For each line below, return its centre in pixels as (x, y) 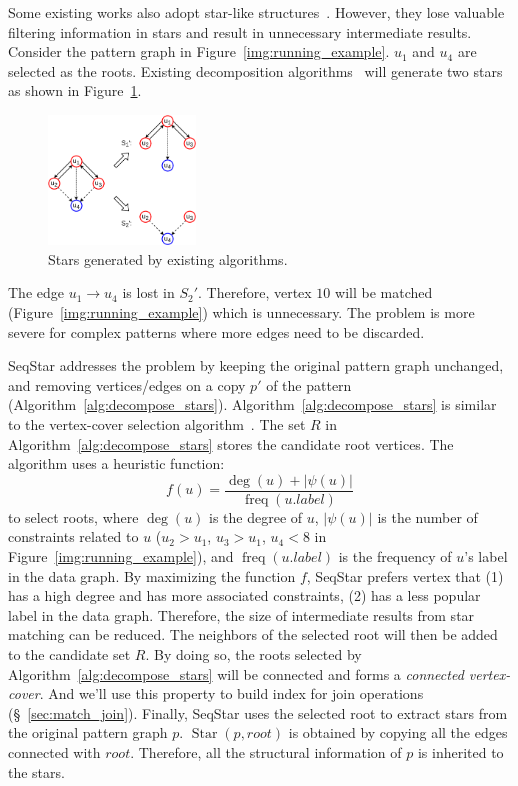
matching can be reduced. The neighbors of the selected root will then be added (253, 634)
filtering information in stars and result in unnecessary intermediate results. (240, 31)
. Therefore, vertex (255, 292)
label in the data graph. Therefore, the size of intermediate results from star (241, 614)
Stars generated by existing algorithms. (168, 258)
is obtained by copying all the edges (398, 732)
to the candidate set (69, 653)
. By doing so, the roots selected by (253, 653)
